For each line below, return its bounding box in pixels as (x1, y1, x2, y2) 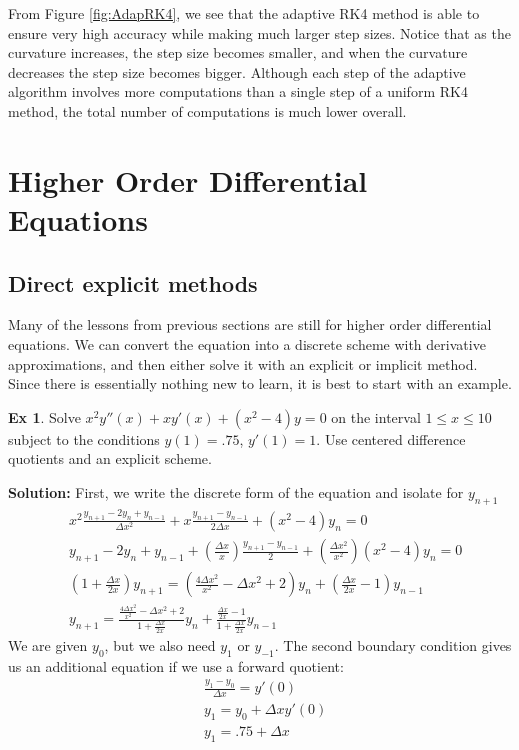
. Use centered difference (316, 428, 466, 449)
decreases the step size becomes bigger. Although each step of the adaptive (8, 61, 466, 82)
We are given (8, 634, 88, 655)
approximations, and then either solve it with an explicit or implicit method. (8, 353, 478, 374)
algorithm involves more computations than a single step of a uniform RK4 (8, 81, 468, 102)
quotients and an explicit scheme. (8, 448, 212, 469)
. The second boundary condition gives (274, 634, 512, 655)
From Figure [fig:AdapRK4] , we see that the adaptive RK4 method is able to (8, 3, 480, 23)
